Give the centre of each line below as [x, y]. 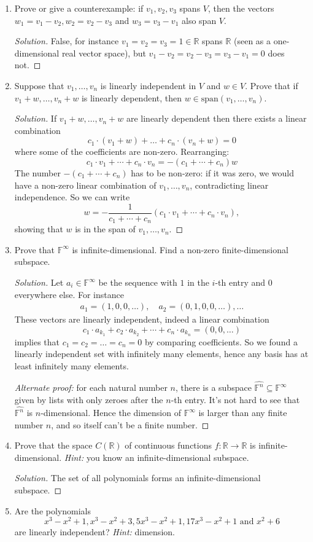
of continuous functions [168, 445]
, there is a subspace [213, 387]
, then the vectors [241, 8]
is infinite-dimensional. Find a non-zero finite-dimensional [180, 249]
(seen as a [252, 41]
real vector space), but [104, 53]
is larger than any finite [243, 413]
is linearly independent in [148, 85]
